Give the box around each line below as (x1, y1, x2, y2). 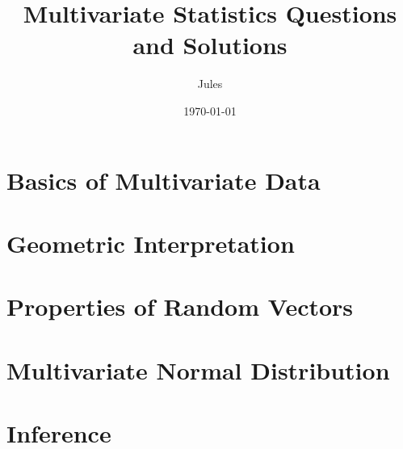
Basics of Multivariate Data (6, 163, 321, 196)
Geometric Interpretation (6, 226, 295, 259)
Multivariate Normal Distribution (6, 353, 390, 386)
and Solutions (132, 28, 288, 61)
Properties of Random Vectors (6, 290, 354, 323)
